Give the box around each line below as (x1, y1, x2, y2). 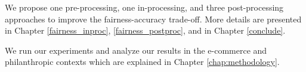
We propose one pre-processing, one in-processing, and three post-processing (5, 1, 284, 13)
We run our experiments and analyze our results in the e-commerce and (5, 44, 267, 56)
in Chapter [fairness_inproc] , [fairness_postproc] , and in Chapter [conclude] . (5, 24, 286, 37)
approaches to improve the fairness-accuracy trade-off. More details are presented (5, 12, 302, 25)
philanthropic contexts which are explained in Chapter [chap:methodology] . (5, 55, 280, 68)
